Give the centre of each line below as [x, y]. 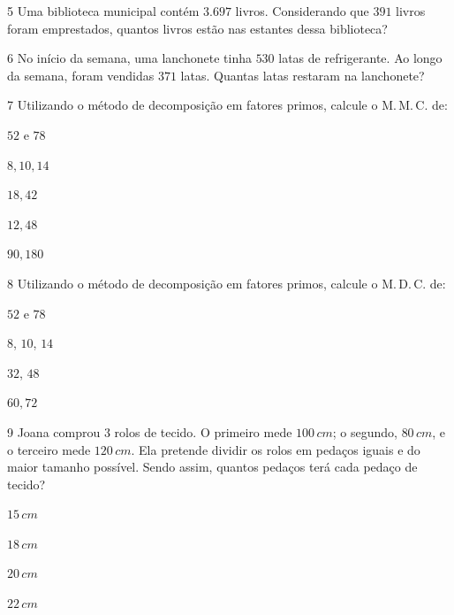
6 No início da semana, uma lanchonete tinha [129, 58]
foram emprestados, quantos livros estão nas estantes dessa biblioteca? [197, 28]
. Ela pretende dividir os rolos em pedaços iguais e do [276, 449]
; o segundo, [365, 431]
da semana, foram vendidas [81, 75]
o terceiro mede [49, 449]
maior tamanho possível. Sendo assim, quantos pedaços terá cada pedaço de [212, 467]
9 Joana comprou [54, 431]
